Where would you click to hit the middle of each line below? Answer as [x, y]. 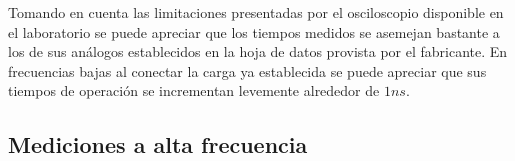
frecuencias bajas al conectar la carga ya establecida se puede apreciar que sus [247, 70]
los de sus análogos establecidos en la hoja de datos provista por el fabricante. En [258, 51]
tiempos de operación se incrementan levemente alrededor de [194, 90]
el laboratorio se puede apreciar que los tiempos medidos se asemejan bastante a [254, 31]
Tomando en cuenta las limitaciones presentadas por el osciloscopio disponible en [256, 12]
